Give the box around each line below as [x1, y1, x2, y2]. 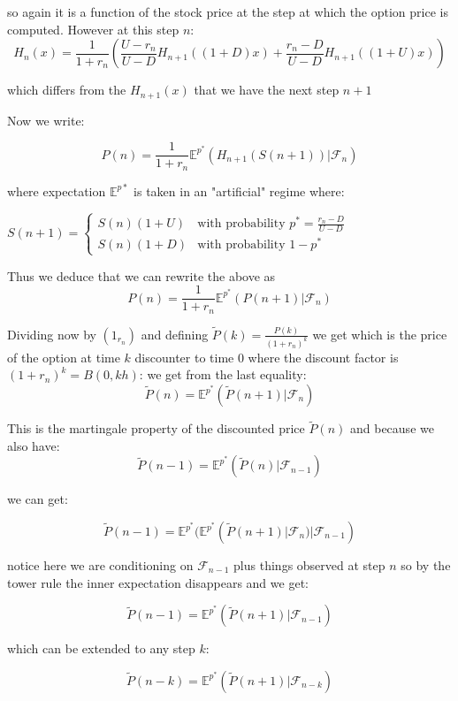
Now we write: [7, 110, 85, 129]
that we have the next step [194, 80, 340, 99]
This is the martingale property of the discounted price [7, 419, 305, 438]
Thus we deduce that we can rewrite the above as [7, 266, 276, 285]
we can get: [7, 490, 68, 508]
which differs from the [7, 80, 126, 99]
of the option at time [7, 347, 120, 366]
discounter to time [134, 347, 234, 366]
